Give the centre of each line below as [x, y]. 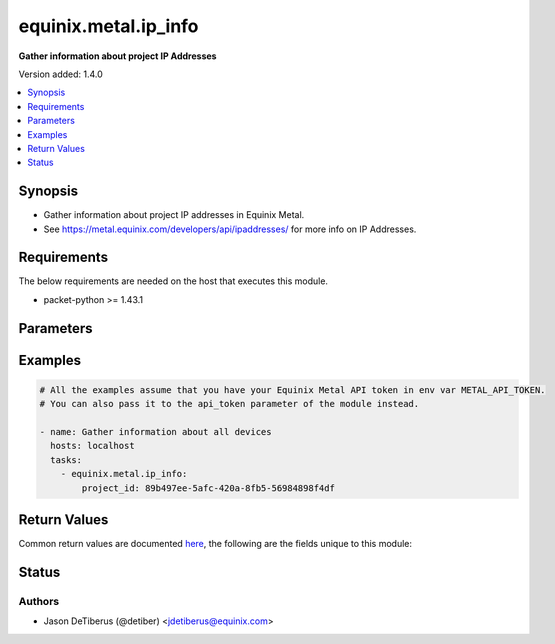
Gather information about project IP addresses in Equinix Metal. [174, 215]
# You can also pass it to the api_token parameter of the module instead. [229, 404]
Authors [39, 601]
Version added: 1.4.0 [61, 74]
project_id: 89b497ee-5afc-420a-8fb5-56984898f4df [208, 488]
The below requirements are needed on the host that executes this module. [173, 281]
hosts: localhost [92, 446]
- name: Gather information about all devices [155, 432]
